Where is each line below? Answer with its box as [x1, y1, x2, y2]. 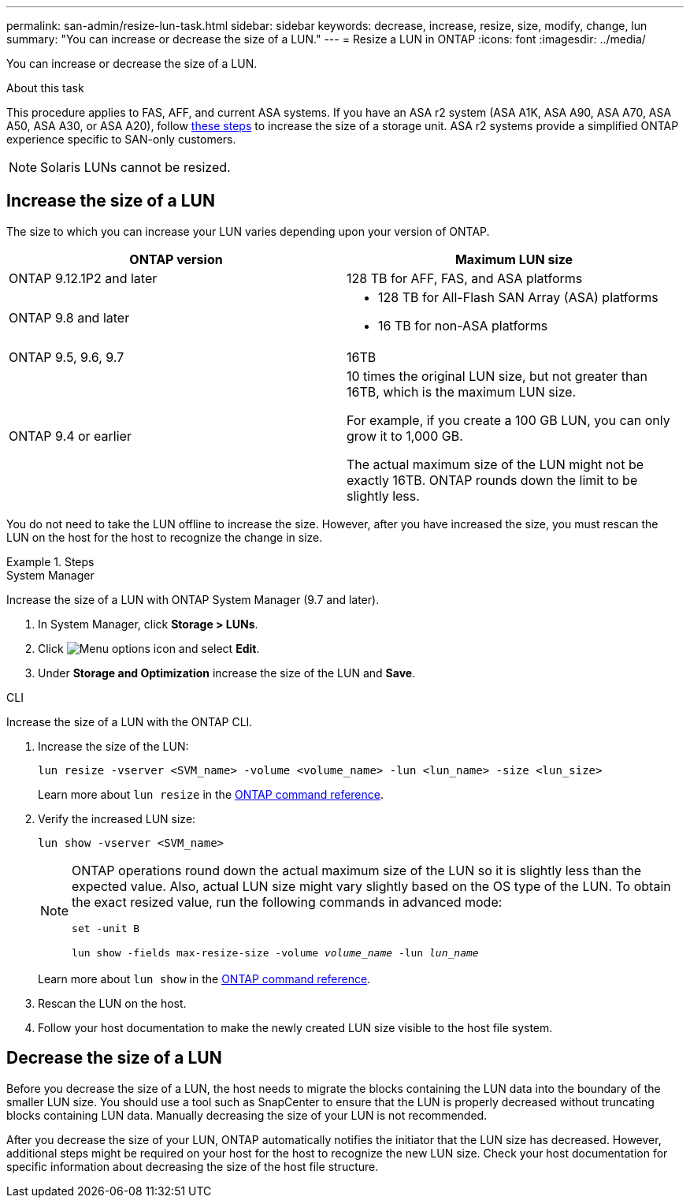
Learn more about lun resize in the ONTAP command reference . [38, 787, 384, 801]
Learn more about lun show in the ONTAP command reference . [38, 971, 371, 986]
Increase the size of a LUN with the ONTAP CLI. [6, 714, 253, 729]
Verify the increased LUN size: [38, 811, 196, 826]
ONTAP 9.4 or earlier [9, 427, 132, 444]
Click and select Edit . [38, 641, 260, 655]
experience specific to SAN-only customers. [6, 132, 236, 146]
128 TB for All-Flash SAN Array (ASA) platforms [378, 289, 658, 305]
